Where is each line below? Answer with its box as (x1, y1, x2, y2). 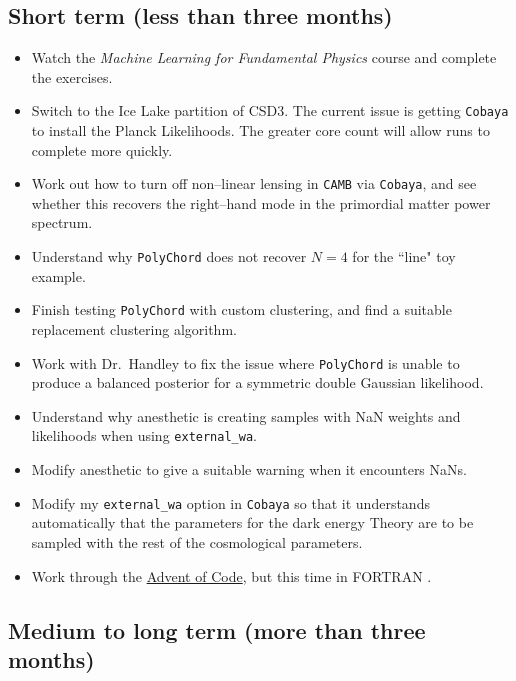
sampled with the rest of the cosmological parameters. (31, 531, 363, 552)
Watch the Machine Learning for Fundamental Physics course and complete (31, 47, 497, 68)
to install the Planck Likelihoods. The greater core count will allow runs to (31, 120, 490, 141)
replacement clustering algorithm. (31, 318, 237, 339)
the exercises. (31, 66, 113, 87)
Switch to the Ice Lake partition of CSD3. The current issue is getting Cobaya (31, 100, 509, 121)
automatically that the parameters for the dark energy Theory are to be (31, 512, 474, 533)
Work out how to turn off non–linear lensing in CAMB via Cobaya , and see (31, 173, 477, 194)
